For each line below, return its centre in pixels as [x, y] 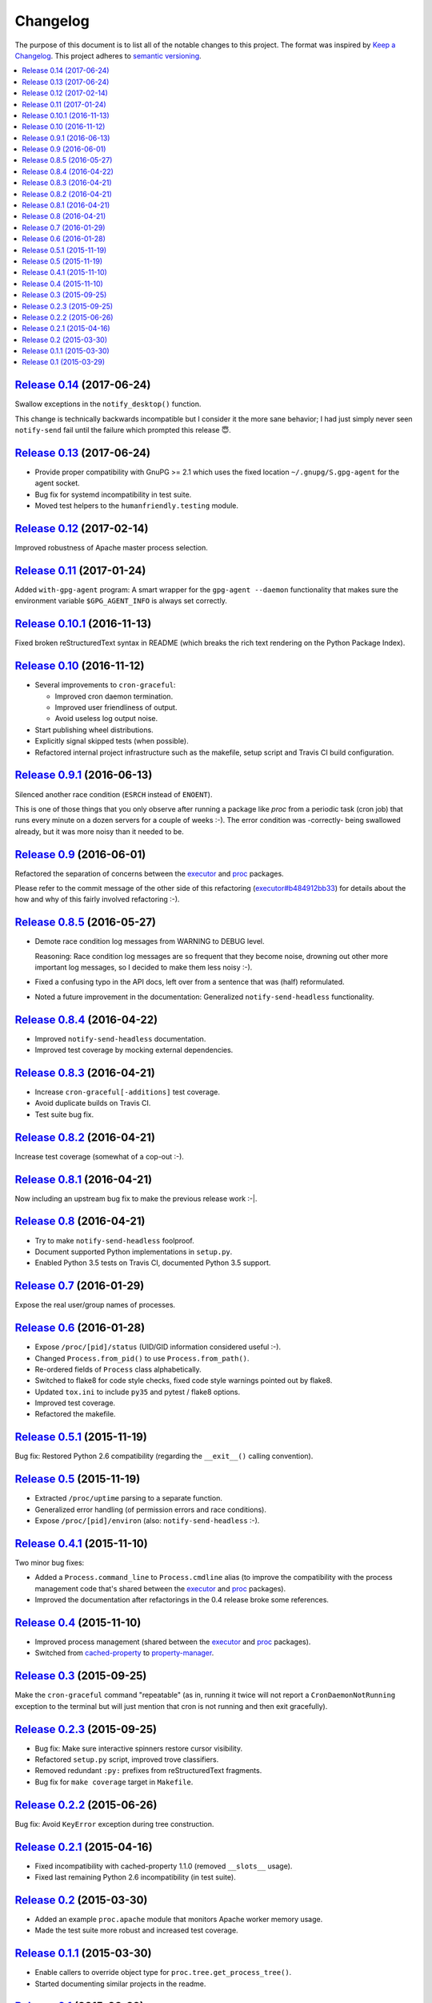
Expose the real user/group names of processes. [95, 1305]
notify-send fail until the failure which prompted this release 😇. [123, 430]
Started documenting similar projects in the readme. [120, 1984]
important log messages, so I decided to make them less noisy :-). [144, 967]
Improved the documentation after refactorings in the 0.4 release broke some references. [182, 1600]
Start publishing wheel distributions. [94, 730]
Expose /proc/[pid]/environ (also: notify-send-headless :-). [147, 1521]
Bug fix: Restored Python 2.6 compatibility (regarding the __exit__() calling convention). [164, 1456]
